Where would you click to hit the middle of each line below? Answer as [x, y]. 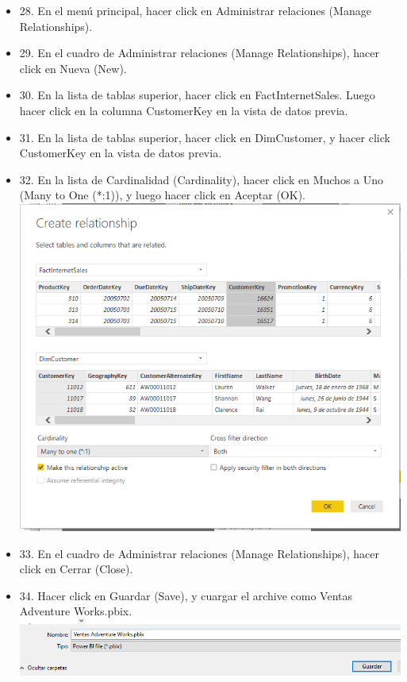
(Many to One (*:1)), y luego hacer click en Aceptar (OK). [162, 195]
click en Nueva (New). [73, 68]
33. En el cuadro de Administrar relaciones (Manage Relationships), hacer [199, 553]
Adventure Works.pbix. [76, 611]
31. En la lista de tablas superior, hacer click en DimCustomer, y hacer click [205, 137]
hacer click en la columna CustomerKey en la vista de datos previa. [184, 110]
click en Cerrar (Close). [76, 569]
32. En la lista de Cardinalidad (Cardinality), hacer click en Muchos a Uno [202, 179]
